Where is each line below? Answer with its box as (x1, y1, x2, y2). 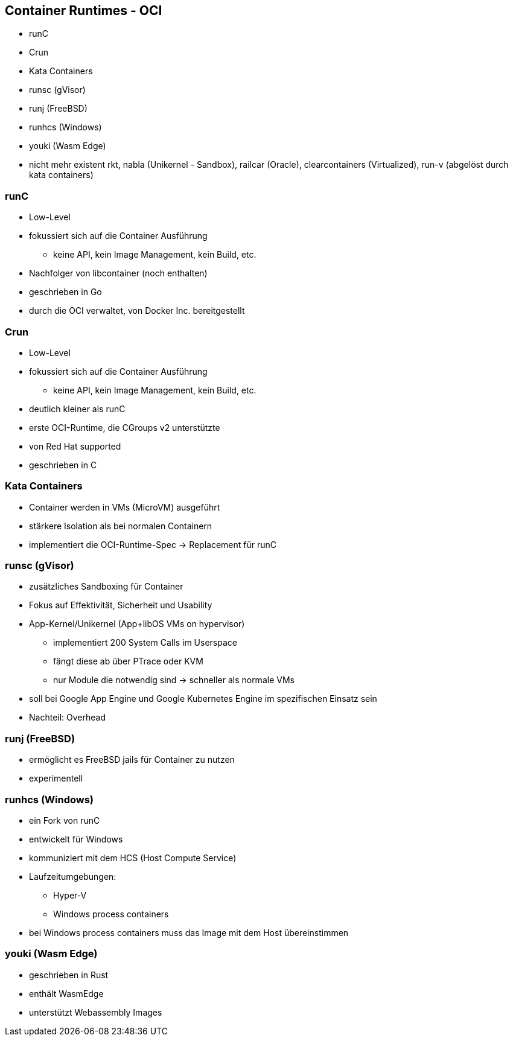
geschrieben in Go (29, 287, 102, 298)
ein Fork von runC (29, 815, 100, 826)
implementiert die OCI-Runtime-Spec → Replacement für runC (29, 539, 277, 550)
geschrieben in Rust (29, 969, 109, 980)
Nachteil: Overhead (29, 712, 106, 723)
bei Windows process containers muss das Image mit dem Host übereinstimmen (29, 927, 349, 938)
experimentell (29, 773, 83, 784)
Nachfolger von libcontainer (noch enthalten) (29, 268, 208, 279)
